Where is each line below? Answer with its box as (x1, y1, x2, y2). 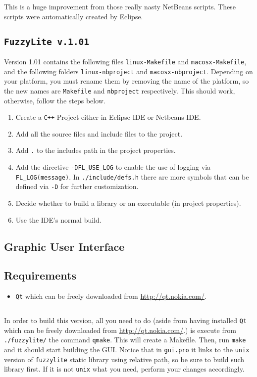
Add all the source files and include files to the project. (15, 128, 183, 139)
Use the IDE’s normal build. (15, 214, 102, 225)
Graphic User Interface (4, 238, 125, 254)
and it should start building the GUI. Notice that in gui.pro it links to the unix (4, 344, 250, 355)
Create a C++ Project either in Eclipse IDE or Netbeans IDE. (15, 112, 201, 122)
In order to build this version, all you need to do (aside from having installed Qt (4, 315, 247, 326)
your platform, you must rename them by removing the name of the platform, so (4, 76, 249, 86)
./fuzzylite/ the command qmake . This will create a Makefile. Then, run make (4, 334, 246, 345)
